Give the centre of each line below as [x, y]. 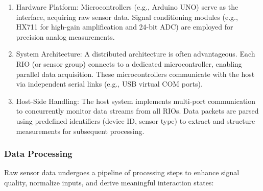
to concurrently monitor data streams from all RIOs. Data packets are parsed [137, 111]
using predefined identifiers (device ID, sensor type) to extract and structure [136, 120]
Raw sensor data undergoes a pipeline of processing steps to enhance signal [122, 172]
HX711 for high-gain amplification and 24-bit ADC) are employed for [125, 27]
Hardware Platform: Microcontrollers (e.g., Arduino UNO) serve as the [127, 7]
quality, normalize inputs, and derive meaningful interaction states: [109, 182]
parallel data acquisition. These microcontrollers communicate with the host [135, 74]
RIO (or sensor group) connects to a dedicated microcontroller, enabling [129, 63]
